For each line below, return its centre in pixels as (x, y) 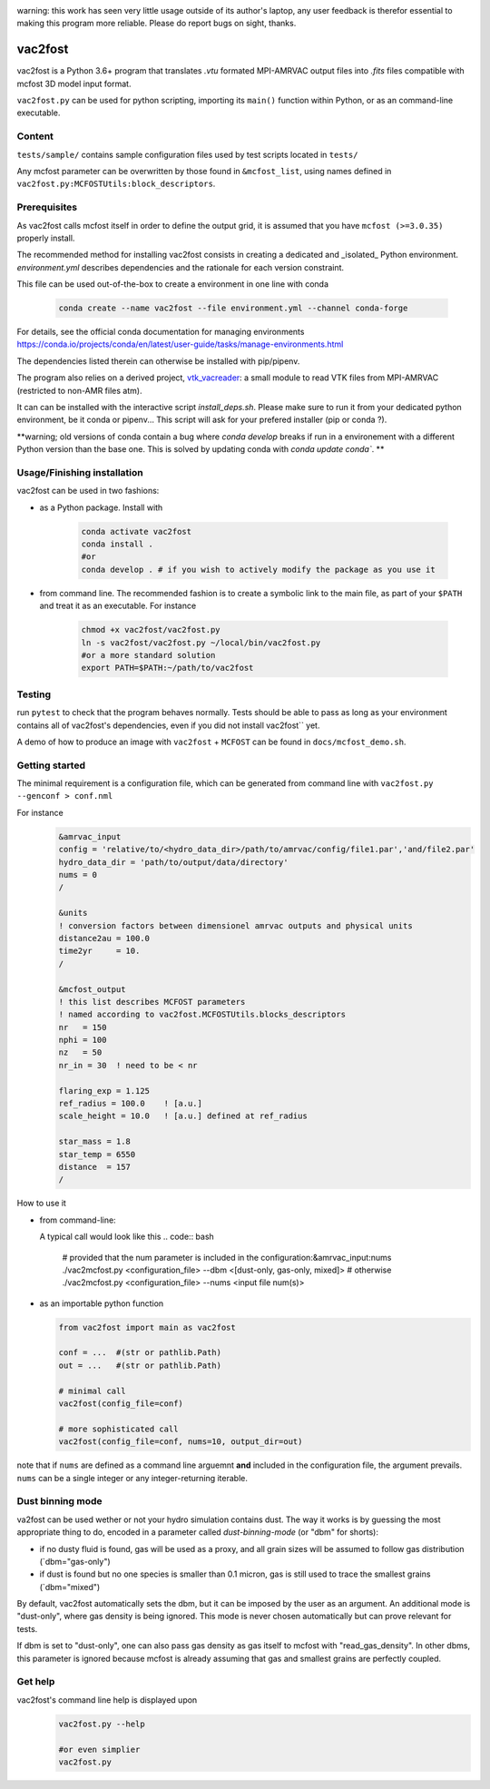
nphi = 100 (83, 1040)
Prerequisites (47, 207)
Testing (34, 694)
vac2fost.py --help (102, 1724)
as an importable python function (102, 1303)
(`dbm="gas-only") (75, 1561)
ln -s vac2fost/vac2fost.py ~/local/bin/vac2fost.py (201, 643)
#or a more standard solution (148, 655)
